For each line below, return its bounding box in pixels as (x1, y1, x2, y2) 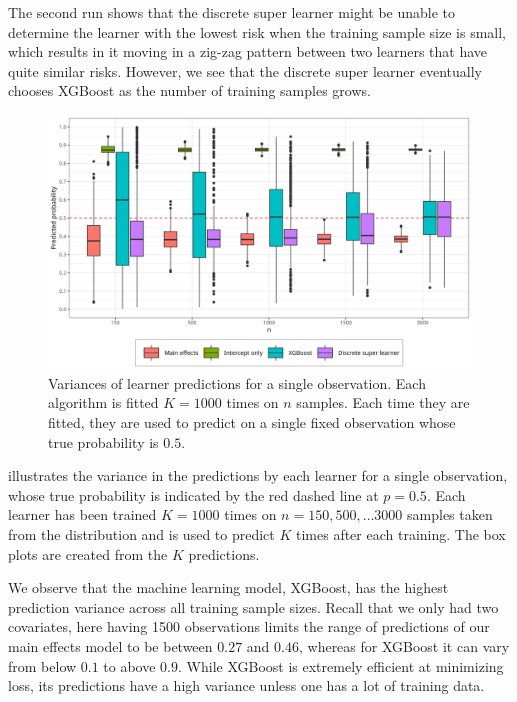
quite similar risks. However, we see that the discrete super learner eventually (8, 60, 482, 81)
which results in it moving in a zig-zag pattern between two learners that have (8, 41, 488, 62)
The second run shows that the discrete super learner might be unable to (8, 2, 456, 22)
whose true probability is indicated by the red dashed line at (8, 484, 379, 505)
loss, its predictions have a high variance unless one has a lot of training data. (8, 675, 485, 696)
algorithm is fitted (48, 392, 159, 413)
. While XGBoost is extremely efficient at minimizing (178, 655, 504, 676)
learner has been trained (8, 504, 157, 525)
